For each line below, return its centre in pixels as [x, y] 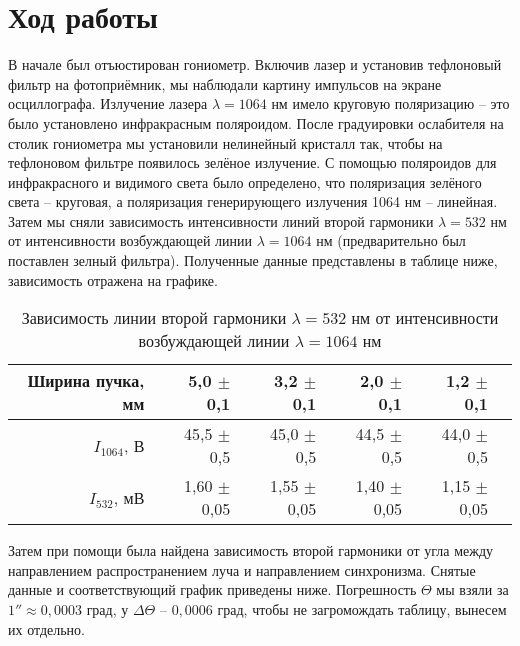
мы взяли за [472, 589]
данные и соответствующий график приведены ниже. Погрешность [212, 589]
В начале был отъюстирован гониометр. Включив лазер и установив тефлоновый [255, 64]
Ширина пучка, [86, 381]
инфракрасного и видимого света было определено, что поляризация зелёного [245, 181]
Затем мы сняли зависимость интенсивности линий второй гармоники [221, 220]
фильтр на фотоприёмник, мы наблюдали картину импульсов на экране [225, 83]
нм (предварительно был [391, 240]
